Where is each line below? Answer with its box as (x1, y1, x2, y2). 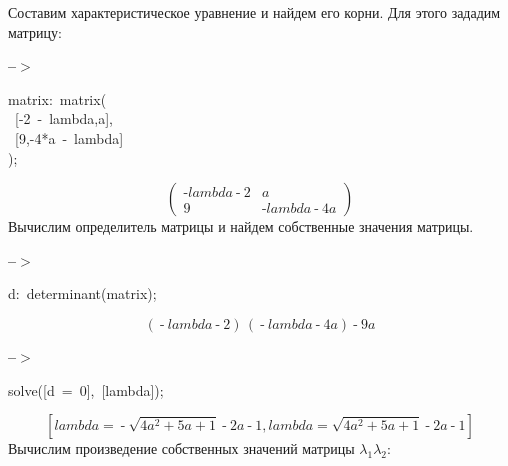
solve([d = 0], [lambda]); (8, 379, 164, 400)
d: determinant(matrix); (8, 283, 157, 304)
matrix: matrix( (8, 88, 107, 109)
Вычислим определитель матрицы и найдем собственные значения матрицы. (8, 216, 474, 237)
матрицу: (8, 21, 62, 42)
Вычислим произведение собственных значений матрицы (8, 438, 355, 459)
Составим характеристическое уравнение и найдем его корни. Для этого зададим (8, 2, 501, 22)
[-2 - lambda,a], (14, 108, 114, 129)
